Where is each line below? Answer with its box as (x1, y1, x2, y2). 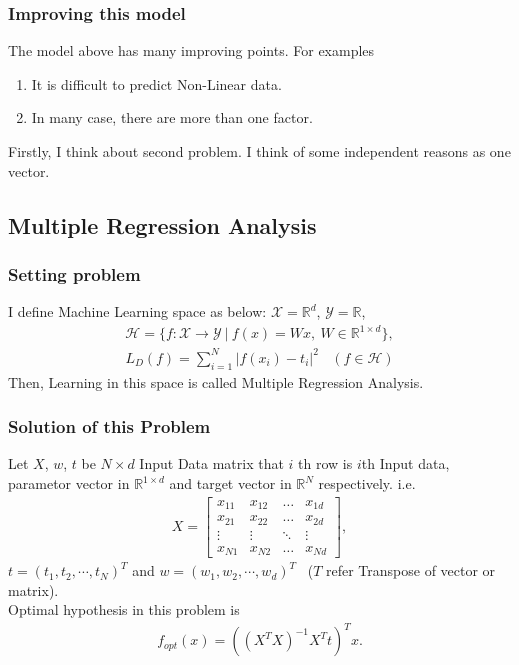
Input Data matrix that (139, 453, 284, 474)
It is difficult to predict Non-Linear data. (31, 73, 282, 94)
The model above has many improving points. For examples (8, 40, 375, 61)
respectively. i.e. (318, 473, 416, 494)
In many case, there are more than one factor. (31, 107, 313, 128)
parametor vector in (8, 473, 130, 494)
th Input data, (361, 453, 450, 474)
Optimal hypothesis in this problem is (8, 599, 240, 620)
